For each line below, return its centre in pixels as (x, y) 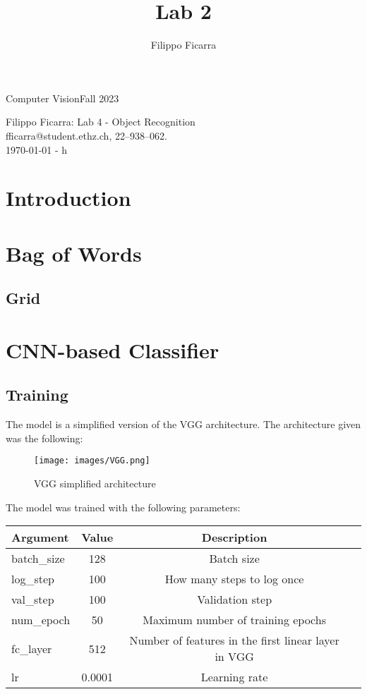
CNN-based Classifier (113, 349)
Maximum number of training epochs (234, 620)
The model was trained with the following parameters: (123, 507)
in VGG (234, 657)
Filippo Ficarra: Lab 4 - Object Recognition (101, 122)
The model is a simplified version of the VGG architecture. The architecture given (183, 424)
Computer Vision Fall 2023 (62, 98)
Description (234, 537)
